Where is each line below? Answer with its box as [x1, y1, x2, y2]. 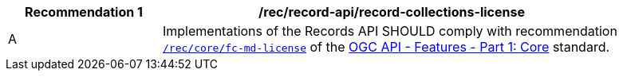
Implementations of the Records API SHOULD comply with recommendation [163, 23, 617, 39]
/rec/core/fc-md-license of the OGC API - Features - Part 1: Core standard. [163, 39, 610, 55]
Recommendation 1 [25, 4, 143, 20]
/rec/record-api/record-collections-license [258, 4, 525, 20]
